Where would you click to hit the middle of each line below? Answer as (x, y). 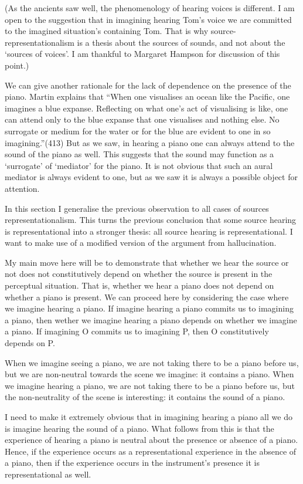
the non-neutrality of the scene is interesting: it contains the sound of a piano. (145, 397)
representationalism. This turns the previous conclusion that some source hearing (151, 220)
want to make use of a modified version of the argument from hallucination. (141, 243)
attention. (22, 188)
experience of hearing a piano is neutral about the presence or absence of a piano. (151, 440)
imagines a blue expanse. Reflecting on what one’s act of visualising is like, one (147, 108)
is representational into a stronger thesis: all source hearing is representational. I (149, 231)
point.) (17, 65)
